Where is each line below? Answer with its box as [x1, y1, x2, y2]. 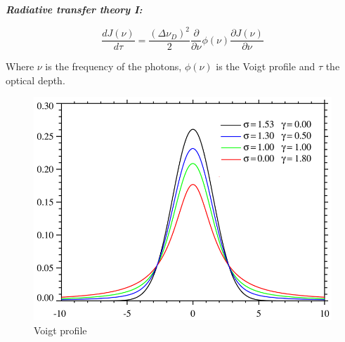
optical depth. [6, 72, 65, 87]
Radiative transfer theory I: [6, 2, 143, 16]
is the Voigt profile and [216, 59, 315, 74]
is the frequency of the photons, [45, 59, 182, 74]
